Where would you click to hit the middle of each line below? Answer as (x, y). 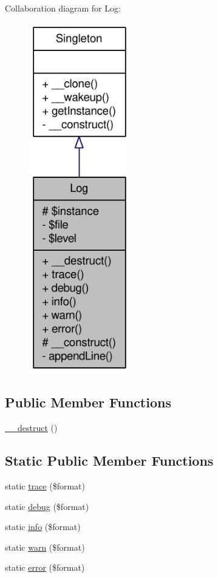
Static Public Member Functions (109, 461)
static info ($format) (43, 527)
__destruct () (31, 428)
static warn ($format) (45, 547)
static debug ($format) (47, 506)
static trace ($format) (45, 486)
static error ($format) (45, 567)
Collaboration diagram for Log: (63, 8)
